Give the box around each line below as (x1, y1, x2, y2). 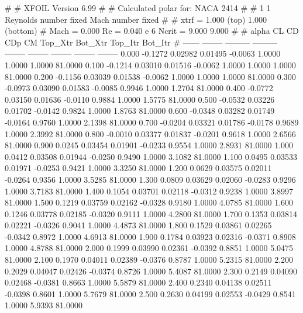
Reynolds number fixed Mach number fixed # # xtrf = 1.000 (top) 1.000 (5, 13, 267, 25)
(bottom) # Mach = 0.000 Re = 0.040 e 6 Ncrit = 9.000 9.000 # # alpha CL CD (5, 25, 299, 37)
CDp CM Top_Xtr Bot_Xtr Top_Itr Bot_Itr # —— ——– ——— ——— (5, 36, 277, 48)
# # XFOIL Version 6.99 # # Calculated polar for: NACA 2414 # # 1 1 (5, 2, 271, 13)
